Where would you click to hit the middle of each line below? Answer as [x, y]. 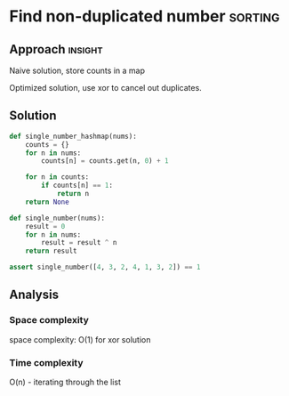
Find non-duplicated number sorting [144, 16]
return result [51, 251]
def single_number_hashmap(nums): [73, 136]
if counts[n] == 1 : [77, 186]
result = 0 [45, 226]
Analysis [34, 295]
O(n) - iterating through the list [65, 382]
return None [47, 202]
